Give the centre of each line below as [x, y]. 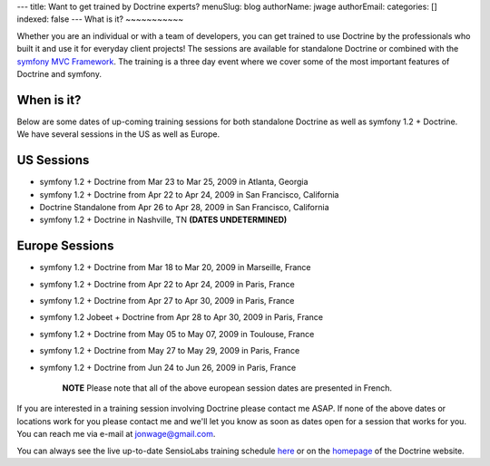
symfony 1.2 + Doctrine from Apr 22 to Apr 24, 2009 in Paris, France [167, 284]
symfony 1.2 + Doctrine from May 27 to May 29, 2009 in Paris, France [170, 351]
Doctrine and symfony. [59, 73]
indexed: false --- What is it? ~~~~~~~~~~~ [100, 19]
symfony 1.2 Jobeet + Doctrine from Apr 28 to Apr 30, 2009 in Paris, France [181, 317]
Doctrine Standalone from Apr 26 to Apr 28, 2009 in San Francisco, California [185, 207]
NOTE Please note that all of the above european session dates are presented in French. [227, 388]
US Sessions [53, 160]
